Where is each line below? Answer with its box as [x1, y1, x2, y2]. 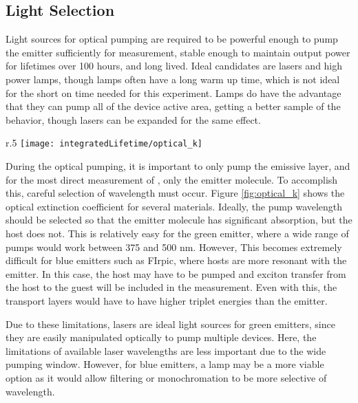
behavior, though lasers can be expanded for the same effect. [6, 112, 261, 127]
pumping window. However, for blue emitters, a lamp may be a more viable [6, 357, 324, 371]
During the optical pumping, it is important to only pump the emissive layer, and [6, 159, 350, 173]
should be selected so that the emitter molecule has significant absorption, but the [6, 213, 352, 227]
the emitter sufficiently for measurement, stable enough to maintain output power [6, 45, 350, 59]
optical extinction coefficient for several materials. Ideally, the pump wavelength [6, 199, 343, 213]
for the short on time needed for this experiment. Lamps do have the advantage [6, 85, 341, 100]
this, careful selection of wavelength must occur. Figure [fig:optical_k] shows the [6, 186, 345, 200]
